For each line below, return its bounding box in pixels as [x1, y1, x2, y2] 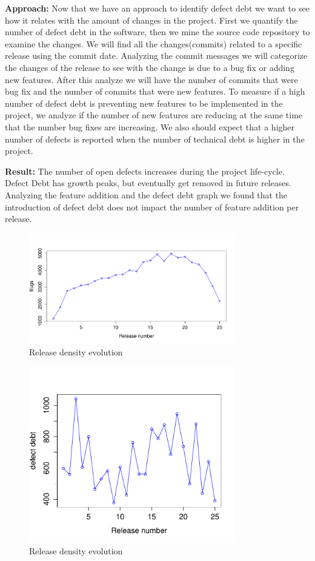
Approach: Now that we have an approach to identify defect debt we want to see [5, 2, 310, 14]
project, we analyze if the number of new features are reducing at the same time [5, 109, 303, 121]
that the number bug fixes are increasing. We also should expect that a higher [5, 120, 295, 133]
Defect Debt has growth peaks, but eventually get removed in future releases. [5, 176, 291, 189]
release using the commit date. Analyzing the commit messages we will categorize [5, 49, 308, 62]
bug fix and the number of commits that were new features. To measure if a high [5, 85, 305, 98]
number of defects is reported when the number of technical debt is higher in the [5, 132, 305, 145]
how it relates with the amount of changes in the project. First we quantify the [5, 13, 298, 26]
